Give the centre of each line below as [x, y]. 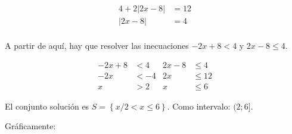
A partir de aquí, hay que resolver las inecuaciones [97, 46]
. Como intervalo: [199, 106]
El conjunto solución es [47, 106]
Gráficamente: [30, 126]
